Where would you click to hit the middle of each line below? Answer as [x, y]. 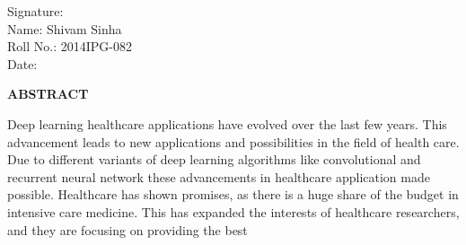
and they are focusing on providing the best [127, 229]
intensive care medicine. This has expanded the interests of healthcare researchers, [233, 211]
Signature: [35, 11]
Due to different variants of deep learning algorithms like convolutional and [214, 159]
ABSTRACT [48, 94]
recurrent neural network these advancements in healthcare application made [219, 176]
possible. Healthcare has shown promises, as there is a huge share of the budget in [233, 194]
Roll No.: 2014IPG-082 [70, 46]
